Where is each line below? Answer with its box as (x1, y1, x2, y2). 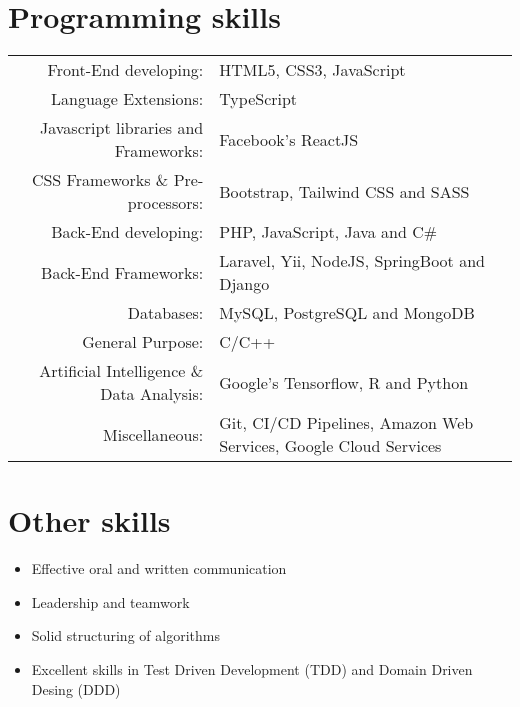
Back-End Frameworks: (41, 260, 204, 284)
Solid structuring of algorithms (31, 625, 220, 646)
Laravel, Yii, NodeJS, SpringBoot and (219, 249, 485, 273)
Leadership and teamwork (31, 591, 190, 612)
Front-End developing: (47, 58, 204, 82)
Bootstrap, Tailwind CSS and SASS (219, 179, 470, 203)
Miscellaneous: (103, 422, 204, 446)
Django (219, 272, 270, 296)
